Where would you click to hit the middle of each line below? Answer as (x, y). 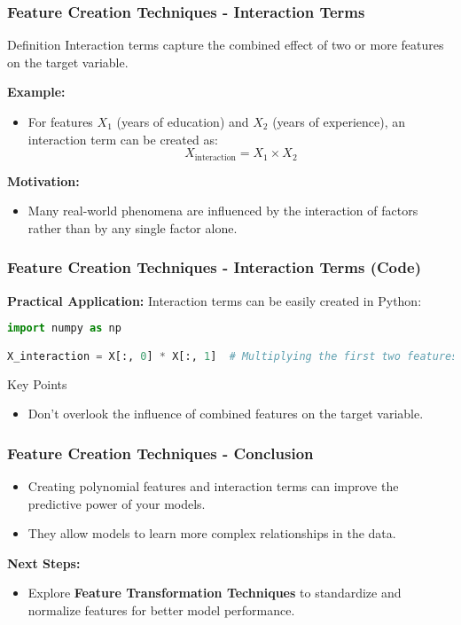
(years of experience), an (339, 121)
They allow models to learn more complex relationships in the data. (212, 533)
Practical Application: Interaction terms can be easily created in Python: (215, 300)
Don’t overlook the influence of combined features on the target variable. (226, 414)
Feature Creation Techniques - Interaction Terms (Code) (214, 267)
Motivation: (43, 180)
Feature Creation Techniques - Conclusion (160, 453)
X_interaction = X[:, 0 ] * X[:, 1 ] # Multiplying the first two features (233, 356)
